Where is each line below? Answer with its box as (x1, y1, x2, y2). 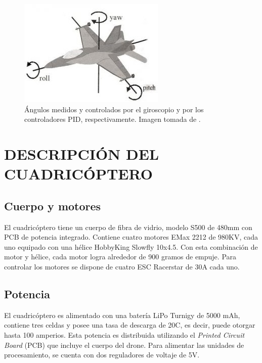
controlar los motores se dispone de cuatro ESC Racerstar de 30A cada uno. (4, 261, 240, 271)
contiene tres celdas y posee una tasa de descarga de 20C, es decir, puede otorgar (4, 320, 255, 330)
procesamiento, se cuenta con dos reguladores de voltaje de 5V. (4, 349, 200, 360)
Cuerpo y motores (4, 198, 101, 213)
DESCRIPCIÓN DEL (4, 143, 159, 164)
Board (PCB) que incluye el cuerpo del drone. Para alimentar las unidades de (4, 339, 244, 350)
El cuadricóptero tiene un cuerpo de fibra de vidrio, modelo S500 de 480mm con (4, 221, 252, 232)
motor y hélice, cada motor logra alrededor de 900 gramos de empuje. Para (4, 251, 237, 262)
